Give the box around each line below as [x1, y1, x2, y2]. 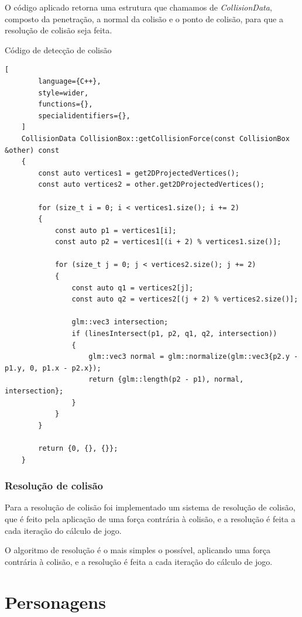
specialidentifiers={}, [38, 111, 131, 120]
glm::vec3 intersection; [71, 318, 169, 327]
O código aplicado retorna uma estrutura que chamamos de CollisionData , [5, 1, 272, 13]
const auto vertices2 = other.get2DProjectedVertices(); [38, 180, 265, 189]
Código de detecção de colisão [5, 43, 112, 56]
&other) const [5, 146, 60, 155]
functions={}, [38, 100, 93, 109]
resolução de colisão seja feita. [5, 24, 112, 36]
